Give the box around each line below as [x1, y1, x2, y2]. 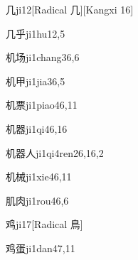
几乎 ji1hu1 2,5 [6, 26, 65, 40]
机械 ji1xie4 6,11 [6, 169, 72, 184]
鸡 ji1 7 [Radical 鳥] [6, 217, 83, 232]
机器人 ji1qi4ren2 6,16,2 [6, 145, 104, 160]
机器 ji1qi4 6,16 [6, 121, 68, 136]
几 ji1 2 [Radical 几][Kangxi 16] [6, 2, 134, 16]
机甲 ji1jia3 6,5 [6, 73, 65, 88]
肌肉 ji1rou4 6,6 [6, 193, 69, 207]
